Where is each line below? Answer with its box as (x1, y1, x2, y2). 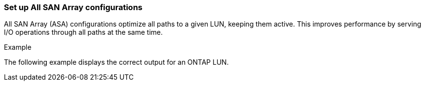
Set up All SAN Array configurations (4, 2, 143, 12)
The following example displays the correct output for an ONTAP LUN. (4, 58, 229, 67)
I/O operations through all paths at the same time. (4, 28, 163, 37)
